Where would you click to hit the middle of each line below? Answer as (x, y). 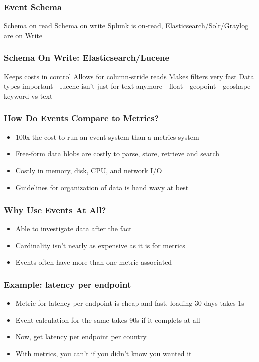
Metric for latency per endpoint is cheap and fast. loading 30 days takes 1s (130, 303)
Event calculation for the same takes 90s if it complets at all (108, 320)
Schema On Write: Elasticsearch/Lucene (87, 57)
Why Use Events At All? (55, 209)
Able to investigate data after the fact (74, 228)
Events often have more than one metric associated (94, 262)
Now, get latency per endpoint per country (81, 337)
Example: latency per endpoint (68, 284)
